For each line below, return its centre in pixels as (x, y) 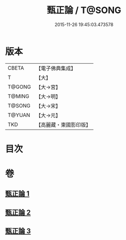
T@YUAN (19, 115)
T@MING (18, 96)
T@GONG (19, 87)
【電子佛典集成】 (56, 68)
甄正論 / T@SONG (84, 10)
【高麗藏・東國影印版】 (63, 125)
